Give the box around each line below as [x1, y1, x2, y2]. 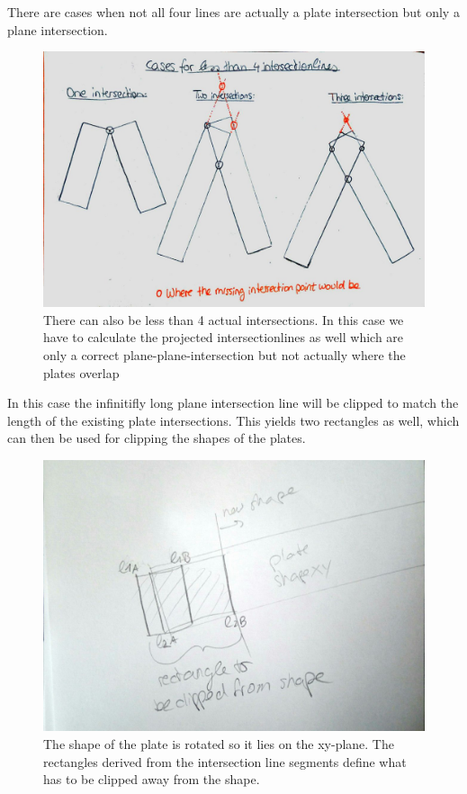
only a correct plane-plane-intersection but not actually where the [43, 346, 406, 365]
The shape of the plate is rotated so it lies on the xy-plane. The [43, 735, 394, 753]
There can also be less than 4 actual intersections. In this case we [43, 310, 404, 329]
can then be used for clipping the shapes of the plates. [7, 429, 306, 447]
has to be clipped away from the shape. [43, 770, 260, 789]
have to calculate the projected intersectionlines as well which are [43, 328, 404, 347]
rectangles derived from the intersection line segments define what [43, 752, 407, 771]
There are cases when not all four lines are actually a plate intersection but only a [7, 3, 460, 21]
